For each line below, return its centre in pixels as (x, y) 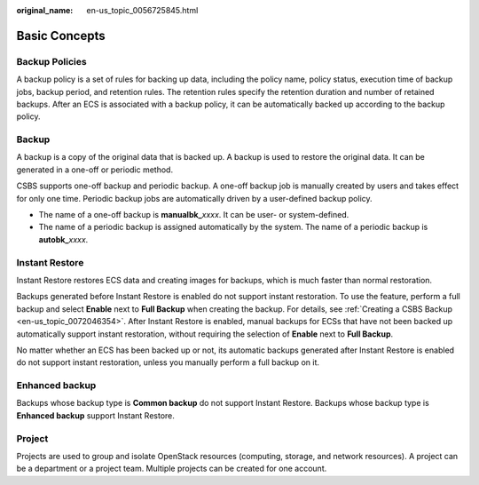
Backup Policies (52, 61)
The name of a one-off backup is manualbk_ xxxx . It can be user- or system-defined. (194, 215)
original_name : (45, 10)
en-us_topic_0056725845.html (142, 10)
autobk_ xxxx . (63, 239)
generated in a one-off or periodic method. (94, 170)
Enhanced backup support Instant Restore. (95, 415)
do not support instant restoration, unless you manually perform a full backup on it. (168, 362)
